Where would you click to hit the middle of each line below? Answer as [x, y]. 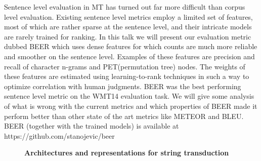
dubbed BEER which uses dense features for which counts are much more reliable [131, 46]
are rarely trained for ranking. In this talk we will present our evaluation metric [128, 36]
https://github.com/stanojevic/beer [59, 135]
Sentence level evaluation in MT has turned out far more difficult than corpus [125, 7]
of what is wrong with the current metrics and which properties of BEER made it [131, 106]
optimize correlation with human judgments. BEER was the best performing [123, 86]
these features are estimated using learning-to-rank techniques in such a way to [127, 76]
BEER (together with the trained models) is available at [92, 126]
